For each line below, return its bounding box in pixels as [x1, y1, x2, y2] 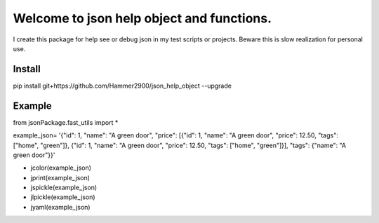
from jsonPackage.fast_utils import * [13, 118, 119, 126]
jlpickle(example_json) [30, 193, 95, 201]
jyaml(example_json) [30, 203, 91, 211]
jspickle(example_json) [30, 183, 98, 192]
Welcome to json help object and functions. [13, 11, 272, 26]
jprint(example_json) [30, 173, 91, 182]
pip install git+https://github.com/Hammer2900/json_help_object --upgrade [13, 81, 232, 90]
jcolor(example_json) [30, 163, 91, 172]
